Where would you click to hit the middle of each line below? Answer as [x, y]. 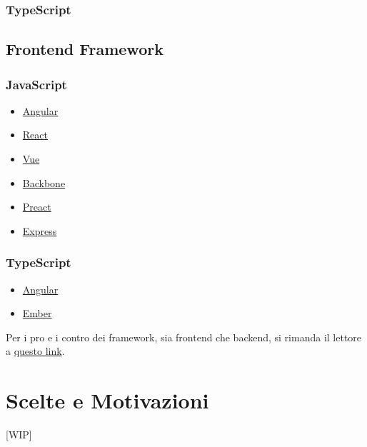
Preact [37, 207]
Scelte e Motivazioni [107, 400]
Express [40, 230]
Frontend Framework [85, 49]
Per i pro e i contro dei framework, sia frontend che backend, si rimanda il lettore [184, 337]
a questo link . [35, 351]
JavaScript [36, 84]
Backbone [44, 182]
